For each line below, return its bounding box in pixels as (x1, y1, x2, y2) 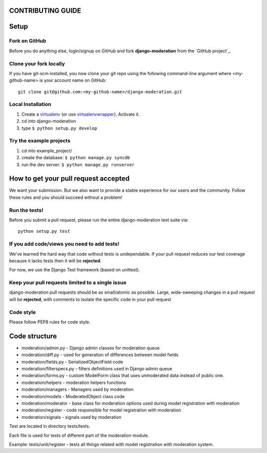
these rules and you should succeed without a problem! (9, 194, 123, 200)
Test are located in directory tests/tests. (9, 423, 90, 429)
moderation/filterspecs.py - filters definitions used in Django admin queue (21, 366, 173, 372)
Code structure (9, 332, 57, 340)
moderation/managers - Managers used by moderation (21, 386, 133, 393)
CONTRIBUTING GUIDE (9, 6, 82, 15)
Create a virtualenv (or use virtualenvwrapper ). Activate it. (21, 111, 140, 117)
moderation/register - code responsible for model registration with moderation (21, 407, 181, 413)
